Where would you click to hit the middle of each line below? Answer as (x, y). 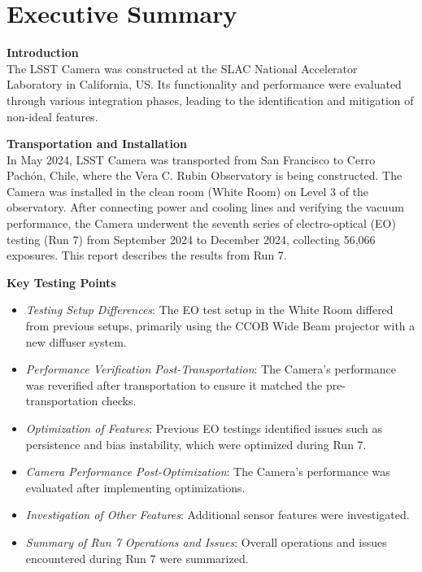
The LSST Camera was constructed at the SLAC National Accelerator (182, 68)
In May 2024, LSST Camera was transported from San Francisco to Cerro (191, 159)
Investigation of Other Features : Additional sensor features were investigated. (218, 515)
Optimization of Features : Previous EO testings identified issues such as (204, 428)
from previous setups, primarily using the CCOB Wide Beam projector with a (220, 326)
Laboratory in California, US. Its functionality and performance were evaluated (204, 84)
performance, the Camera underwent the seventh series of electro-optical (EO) (201, 223)
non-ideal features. (52, 116)
